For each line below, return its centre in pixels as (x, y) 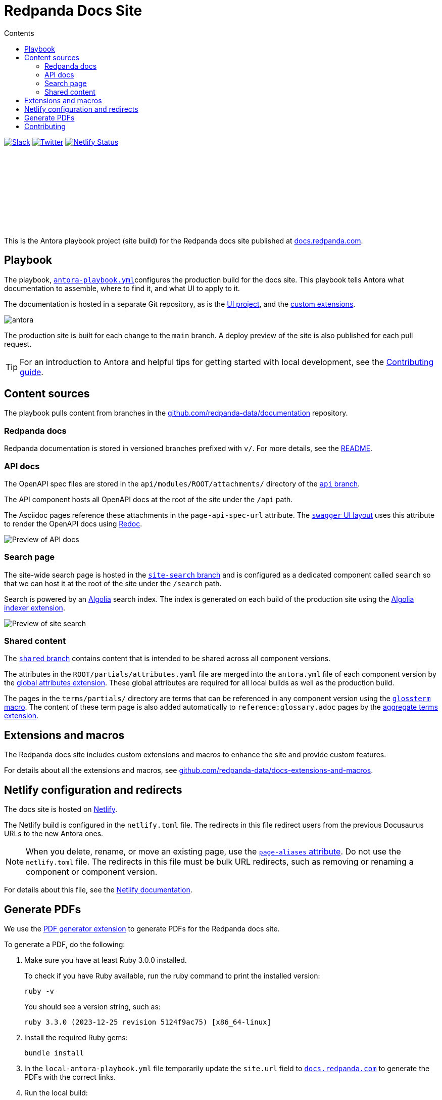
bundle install (54, 1053)
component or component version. (92, 872)
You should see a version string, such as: (92, 1006)
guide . (32, 372)
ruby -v (39, 991)
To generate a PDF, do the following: (65, 944)
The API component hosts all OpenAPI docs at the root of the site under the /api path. (149, 499)
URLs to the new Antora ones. (54, 834)
